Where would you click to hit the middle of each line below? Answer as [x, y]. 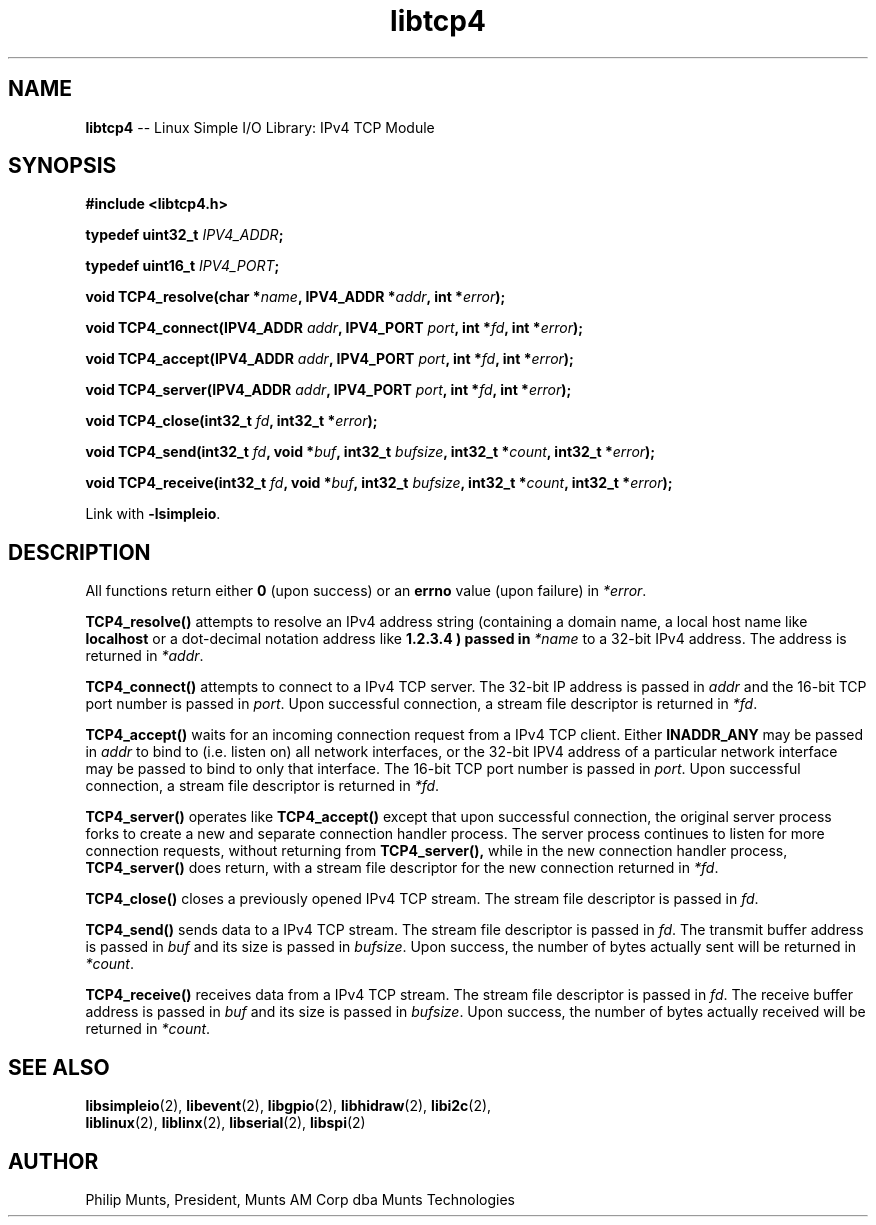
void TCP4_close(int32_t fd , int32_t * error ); [231, 421]
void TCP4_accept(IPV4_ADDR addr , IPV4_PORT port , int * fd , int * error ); [329, 359]
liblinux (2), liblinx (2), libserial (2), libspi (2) [225, 1123]
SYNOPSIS [62, 166]
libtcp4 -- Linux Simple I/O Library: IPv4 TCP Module [260, 127]
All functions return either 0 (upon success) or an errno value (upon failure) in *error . [366, 591]
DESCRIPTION [79, 552]
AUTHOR [53, 1161]
